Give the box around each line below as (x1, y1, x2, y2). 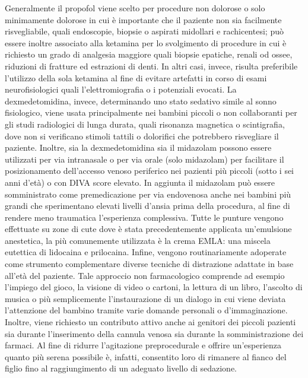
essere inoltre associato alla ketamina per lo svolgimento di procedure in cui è (5, 36, 287, 49)
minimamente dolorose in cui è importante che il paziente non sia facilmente (5, 13, 282, 26)
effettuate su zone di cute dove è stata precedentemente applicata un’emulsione (5, 223, 292, 235)
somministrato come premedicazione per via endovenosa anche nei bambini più (5, 188, 291, 200)
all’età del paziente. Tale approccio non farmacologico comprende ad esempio (5, 269, 285, 281)
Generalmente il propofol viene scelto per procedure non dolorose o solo (5, 2, 265, 14)
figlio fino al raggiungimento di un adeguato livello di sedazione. (5, 362, 237, 374)
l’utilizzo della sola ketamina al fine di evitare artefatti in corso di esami (5, 71, 267, 84)
